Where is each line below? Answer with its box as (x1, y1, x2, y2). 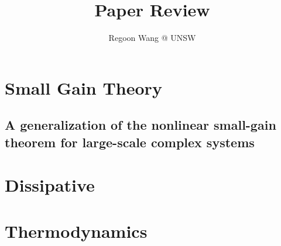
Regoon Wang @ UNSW (108, 32, 196, 44)
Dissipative (5, 173, 95, 197)
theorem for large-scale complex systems (5, 133, 255, 151)
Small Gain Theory (5, 75, 162, 99)
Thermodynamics (5, 219, 148, 242)
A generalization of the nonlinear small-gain (5, 116, 276, 134)
